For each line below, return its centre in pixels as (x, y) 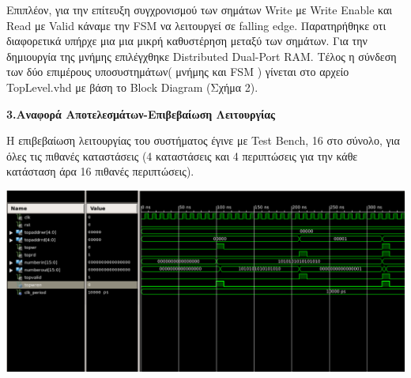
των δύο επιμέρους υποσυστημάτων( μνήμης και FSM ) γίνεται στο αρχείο (178, 72)
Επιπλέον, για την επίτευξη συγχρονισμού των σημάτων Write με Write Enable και (200, 9)
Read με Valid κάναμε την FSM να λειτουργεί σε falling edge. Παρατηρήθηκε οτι (196, 25)
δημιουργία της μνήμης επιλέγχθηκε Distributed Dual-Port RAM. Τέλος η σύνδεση (202, 56)
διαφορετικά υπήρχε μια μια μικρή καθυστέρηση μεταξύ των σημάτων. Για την (187, 41)
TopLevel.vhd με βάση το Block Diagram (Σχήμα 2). (132, 87)
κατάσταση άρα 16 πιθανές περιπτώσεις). (100, 171)
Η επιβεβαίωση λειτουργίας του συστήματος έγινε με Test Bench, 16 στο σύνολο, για (203, 140)
